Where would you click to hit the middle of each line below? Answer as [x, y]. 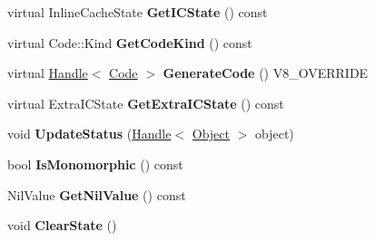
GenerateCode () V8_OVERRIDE [266, 73]
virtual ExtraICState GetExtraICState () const [146, 103]
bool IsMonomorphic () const [95, 164]
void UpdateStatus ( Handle [89, 134]
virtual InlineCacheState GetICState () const [138, 12]
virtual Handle [48, 73]
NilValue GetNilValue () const [97, 194]
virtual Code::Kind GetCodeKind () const [130, 42]
